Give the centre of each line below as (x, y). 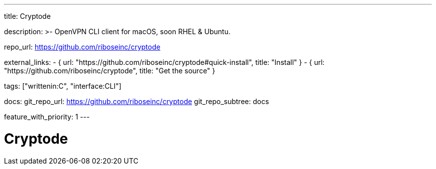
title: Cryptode (27, 16)
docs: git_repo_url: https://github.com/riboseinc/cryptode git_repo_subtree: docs (137, 101)
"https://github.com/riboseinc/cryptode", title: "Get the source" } (110, 71)
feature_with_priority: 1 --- (47, 117)
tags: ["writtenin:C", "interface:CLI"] (63, 86)
